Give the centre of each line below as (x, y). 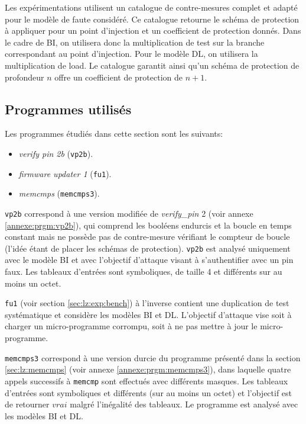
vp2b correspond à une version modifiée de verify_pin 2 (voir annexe (129, 213)
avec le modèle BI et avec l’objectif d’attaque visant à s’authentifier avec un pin (149, 260)
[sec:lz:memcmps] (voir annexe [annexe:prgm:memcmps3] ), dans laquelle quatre (148, 369)
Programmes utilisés (68, 109)
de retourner (27, 404)
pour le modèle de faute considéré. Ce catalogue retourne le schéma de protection (152, 19)
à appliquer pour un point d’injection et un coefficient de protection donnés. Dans (153, 30)
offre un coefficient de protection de (119, 77)
